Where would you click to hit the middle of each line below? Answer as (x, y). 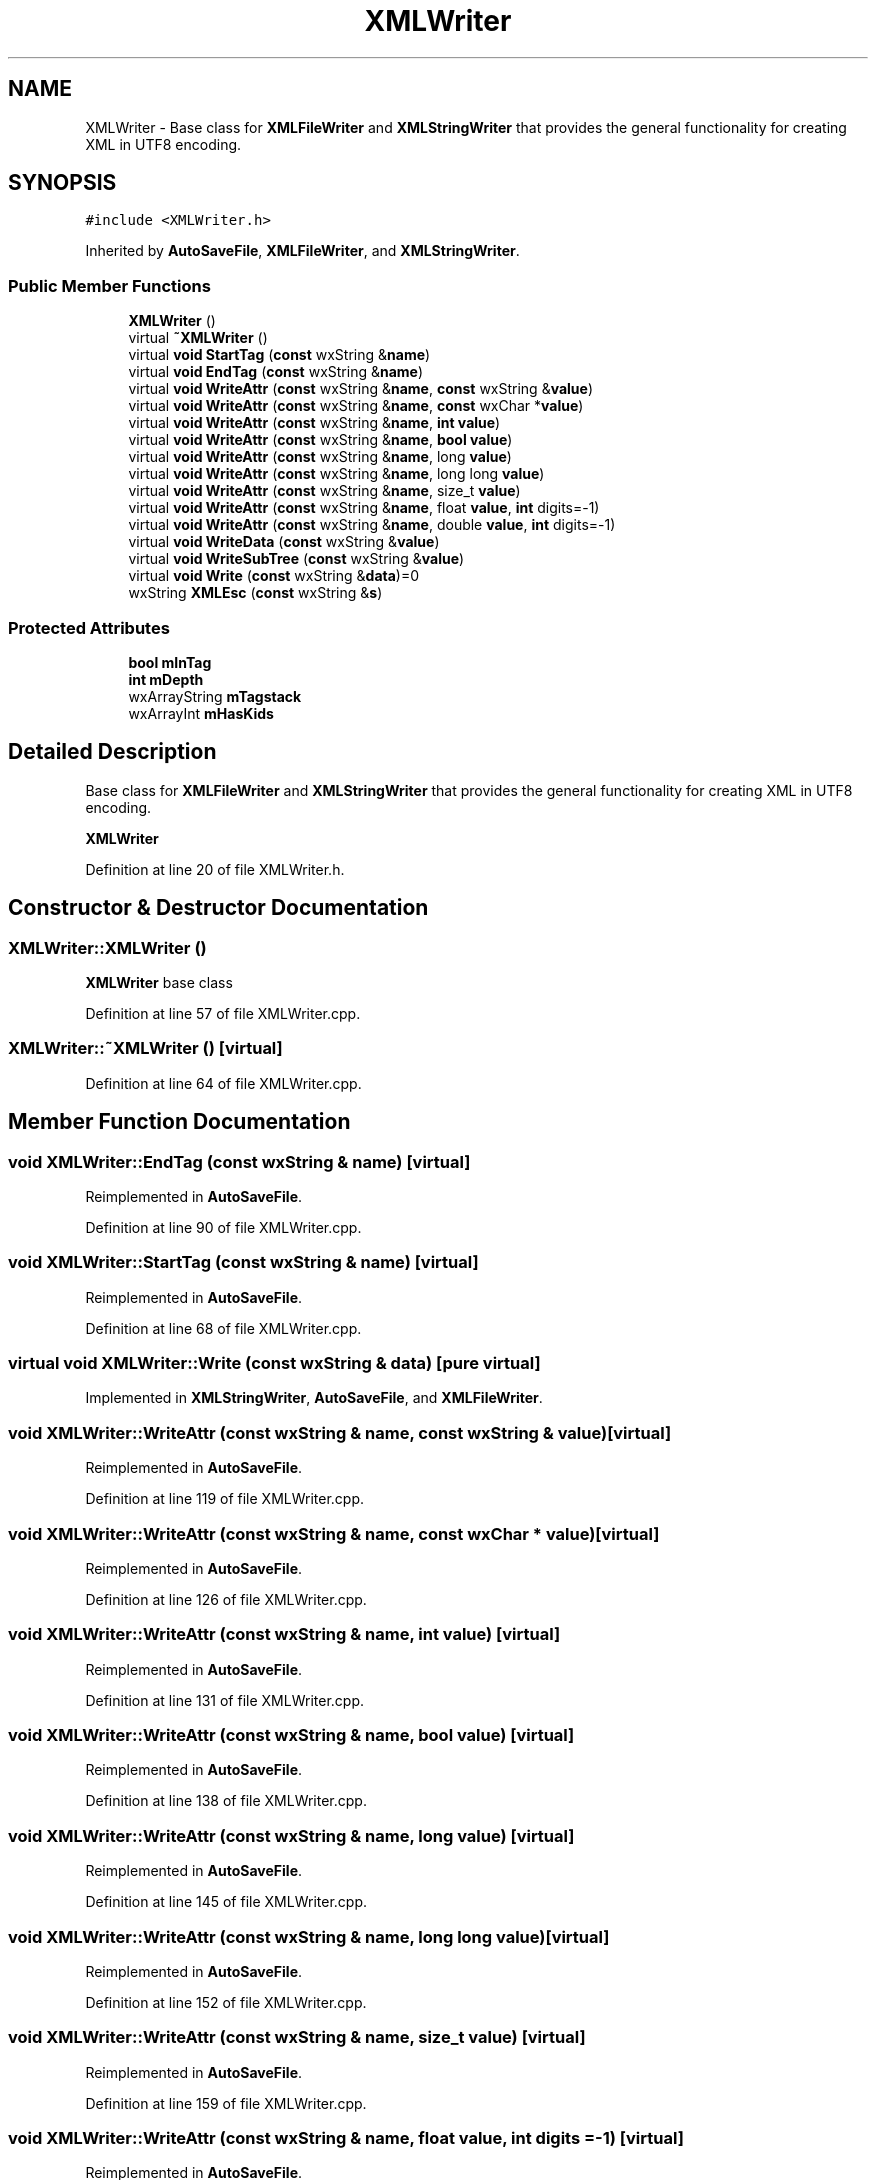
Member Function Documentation (179, 1122)
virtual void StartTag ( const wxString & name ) (279, 355)
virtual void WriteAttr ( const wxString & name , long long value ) (336, 474)
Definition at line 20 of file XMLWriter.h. (215, 869)
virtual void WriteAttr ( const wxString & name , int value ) (314, 423)
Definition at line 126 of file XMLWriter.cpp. (226, 1599)
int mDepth (166, 679)
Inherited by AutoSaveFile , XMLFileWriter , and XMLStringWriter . (302, 251)
